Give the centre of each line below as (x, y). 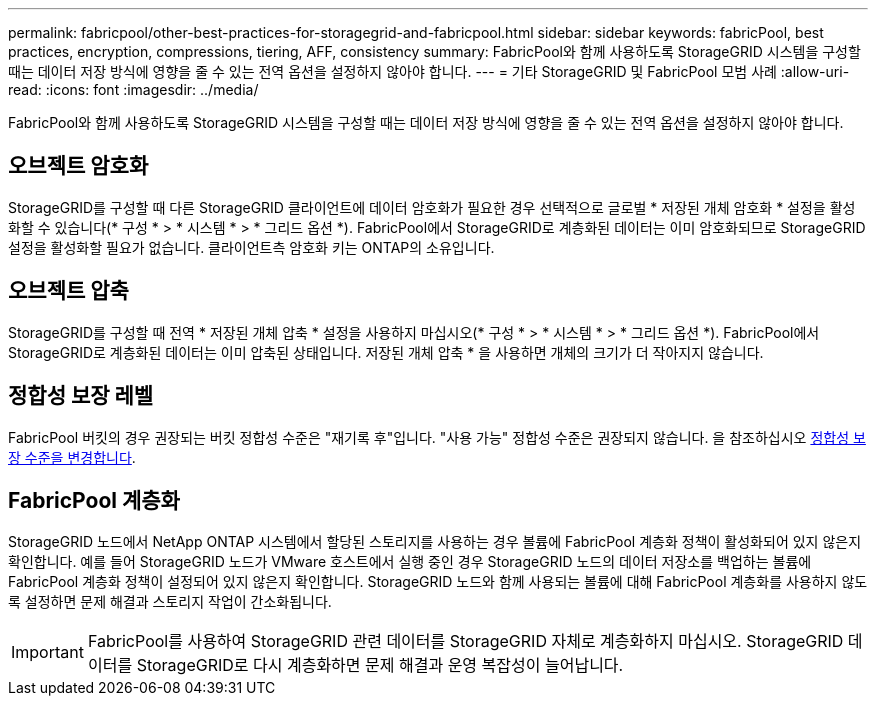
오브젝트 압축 (68, 291)
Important (47, 652)
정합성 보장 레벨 (81, 396)
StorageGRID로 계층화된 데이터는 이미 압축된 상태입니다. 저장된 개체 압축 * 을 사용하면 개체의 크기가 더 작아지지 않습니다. (386, 352)
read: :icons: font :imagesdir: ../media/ (133, 89)
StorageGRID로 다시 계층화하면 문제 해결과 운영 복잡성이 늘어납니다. (380, 665)
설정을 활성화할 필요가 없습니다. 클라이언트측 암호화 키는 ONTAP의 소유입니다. (251, 247)
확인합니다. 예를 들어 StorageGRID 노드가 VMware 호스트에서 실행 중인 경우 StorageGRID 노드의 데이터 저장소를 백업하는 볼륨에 (410, 562)
